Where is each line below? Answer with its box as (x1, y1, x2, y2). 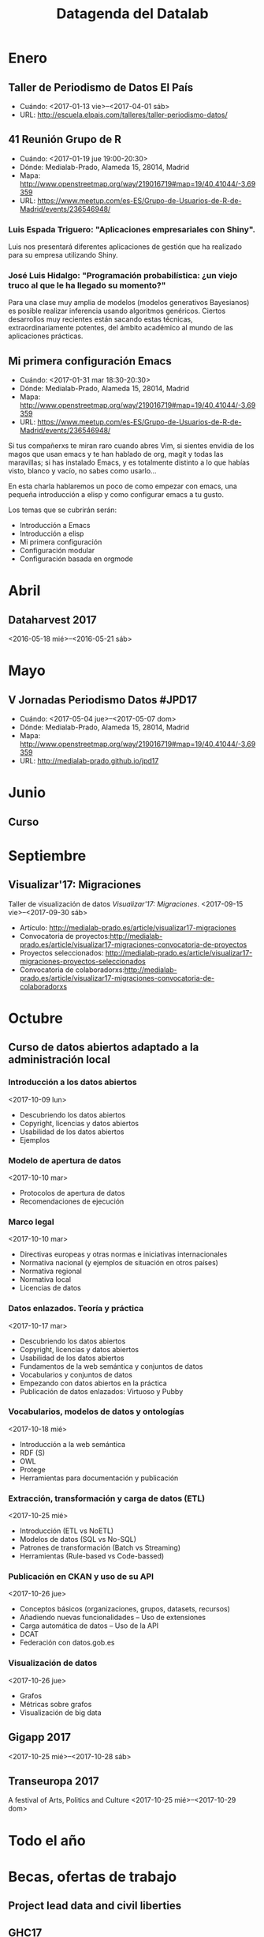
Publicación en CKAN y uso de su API (8, 1571, 154, 1582)
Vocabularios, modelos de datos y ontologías (8, 1406, 185, 1417)
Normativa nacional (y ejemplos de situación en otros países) (19, 1258, 219, 1268)
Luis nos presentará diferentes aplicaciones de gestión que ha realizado (8, 242, 243, 251)
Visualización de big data (19, 1708, 102, 1717)
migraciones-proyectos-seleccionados (19, 956, 146, 966)
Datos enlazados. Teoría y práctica (8, 1303, 144, 1314)
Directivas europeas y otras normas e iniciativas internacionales (19, 1249, 228, 1259)
